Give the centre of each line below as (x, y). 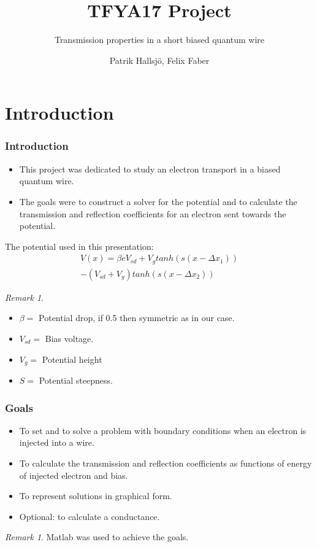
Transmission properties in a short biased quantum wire (159, 40)
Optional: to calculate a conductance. (90, 516)
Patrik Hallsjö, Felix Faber (159, 60)
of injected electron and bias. (74, 475)
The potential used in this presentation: (79, 246)
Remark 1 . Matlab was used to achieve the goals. (97, 537)
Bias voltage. (69, 338)
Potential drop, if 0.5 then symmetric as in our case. (137, 318)
